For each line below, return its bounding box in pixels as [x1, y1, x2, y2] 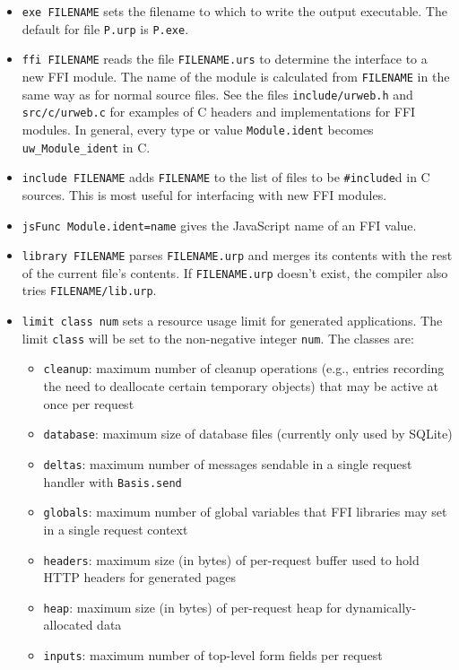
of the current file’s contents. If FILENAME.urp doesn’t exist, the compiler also [22, 263, 448, 282]
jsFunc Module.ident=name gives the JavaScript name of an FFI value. [22, 215, 417, 234]
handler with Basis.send [43, 472, 182, 491]
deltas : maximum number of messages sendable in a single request [43, 454, 412, 473]
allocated [43, 615, 93, 634]
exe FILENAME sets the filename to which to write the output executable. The [22, 2, 447, 20]
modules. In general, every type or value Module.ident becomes [22, 119, 374, 138]
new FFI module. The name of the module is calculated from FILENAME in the [22, 66, 450, 85]
